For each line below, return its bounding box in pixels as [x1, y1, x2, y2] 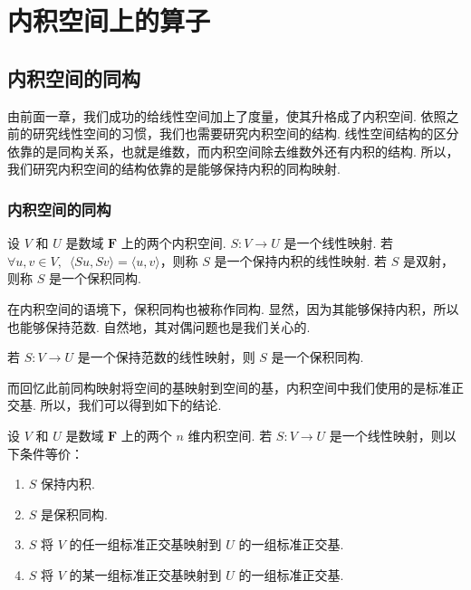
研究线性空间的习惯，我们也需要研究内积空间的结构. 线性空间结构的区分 [32, 124, 459, 143]
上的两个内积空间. [120, 233, 226, 252]
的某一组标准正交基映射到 [69, 565, 222, 584]
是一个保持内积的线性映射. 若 [214, 251, 388, 270]
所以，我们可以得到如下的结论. [40, 395, 222, 414]
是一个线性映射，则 [329, 425, 444, 444]
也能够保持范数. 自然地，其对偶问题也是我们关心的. [7, 317, 311, 336]
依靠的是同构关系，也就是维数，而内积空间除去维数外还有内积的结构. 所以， [7, 141, 459, 160]
